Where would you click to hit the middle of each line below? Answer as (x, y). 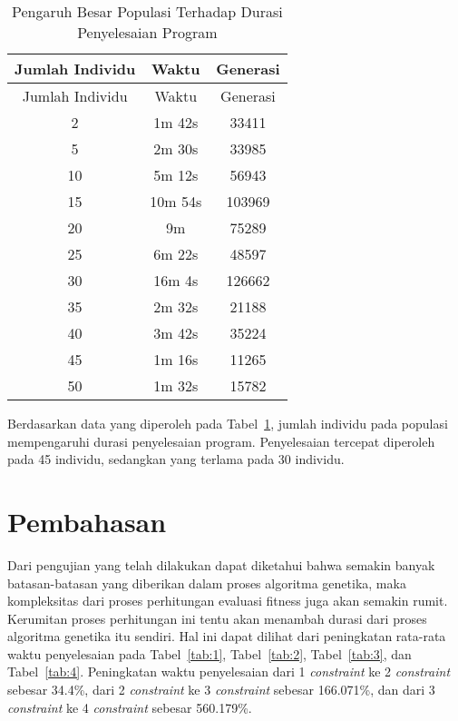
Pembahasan (87, 521)
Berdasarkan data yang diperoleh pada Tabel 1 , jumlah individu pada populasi (228, 423)
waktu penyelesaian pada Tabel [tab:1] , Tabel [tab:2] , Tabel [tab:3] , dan (210, 653)
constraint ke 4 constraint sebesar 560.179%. (130, 707)
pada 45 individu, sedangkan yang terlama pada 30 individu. (176, 459)
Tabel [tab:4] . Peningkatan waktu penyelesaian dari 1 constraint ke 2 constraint (229, 672)
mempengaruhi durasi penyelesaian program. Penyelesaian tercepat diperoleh (221, 441)
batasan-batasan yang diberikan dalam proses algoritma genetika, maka (207, 583)
